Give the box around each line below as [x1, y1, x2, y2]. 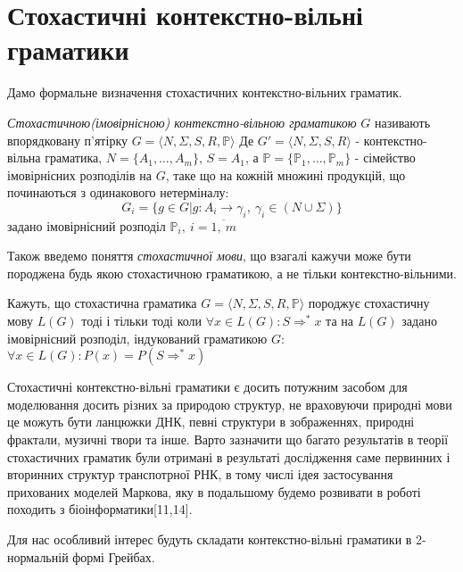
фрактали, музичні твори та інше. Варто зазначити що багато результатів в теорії [7, 430, 449, 449]
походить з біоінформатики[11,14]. [7, 500, 193, 518]
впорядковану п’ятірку [7, 130, 128, 149]
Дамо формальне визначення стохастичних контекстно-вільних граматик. [7, 83, 402, 102]
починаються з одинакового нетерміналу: [7, 183, 229, 202]
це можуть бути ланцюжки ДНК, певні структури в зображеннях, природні [7, 412, 415, 431]
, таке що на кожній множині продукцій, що [165, 165, 406, 184]
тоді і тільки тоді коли [81, 311, 203, 330]
